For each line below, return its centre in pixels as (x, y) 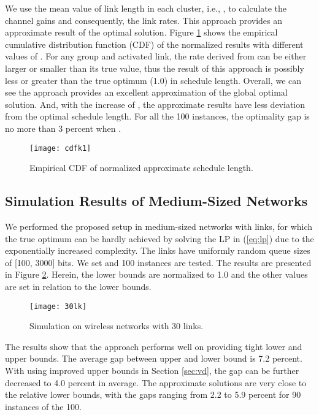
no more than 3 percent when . (63, 128)
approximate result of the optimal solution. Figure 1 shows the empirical (141, 32)
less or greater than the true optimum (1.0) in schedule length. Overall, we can (153, 80)
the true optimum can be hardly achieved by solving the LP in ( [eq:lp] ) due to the (159, 238)
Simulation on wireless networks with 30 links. (117, 326)
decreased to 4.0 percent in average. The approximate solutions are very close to (156, 382)
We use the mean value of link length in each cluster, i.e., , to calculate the (146, 8)
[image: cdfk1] (60, 148)
